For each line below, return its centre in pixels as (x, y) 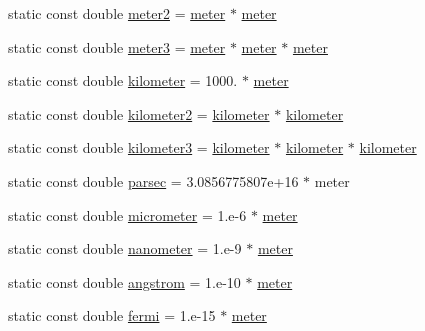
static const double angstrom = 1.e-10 (124, 281)
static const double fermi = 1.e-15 (112, 315)
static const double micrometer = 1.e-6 (127, 214)
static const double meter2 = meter (117, 13)
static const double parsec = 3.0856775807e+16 (153, 180)
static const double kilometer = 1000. (123, 80)
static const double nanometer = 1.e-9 (125, 248)
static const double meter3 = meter (117, 46)
